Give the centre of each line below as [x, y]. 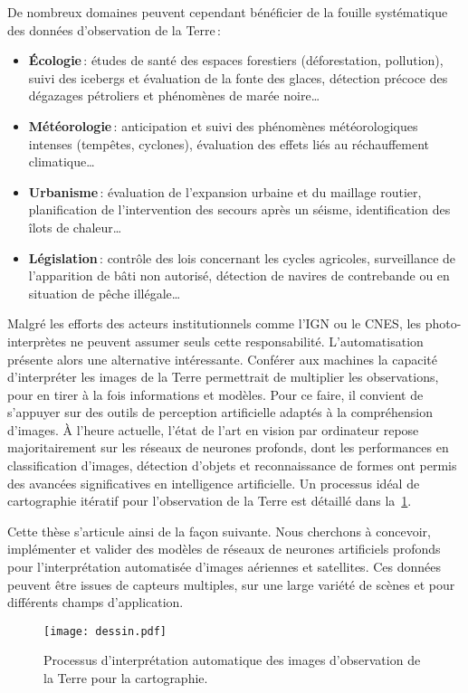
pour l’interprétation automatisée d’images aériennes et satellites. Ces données [224, 567]
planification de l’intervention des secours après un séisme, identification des [239, 209]
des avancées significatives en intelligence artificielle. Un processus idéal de [214, 483]
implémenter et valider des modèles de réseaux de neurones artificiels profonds [224, 549]
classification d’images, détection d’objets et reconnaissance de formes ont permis [232, 465]
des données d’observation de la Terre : [115, 29]
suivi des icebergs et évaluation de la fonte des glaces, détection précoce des [238, 77]
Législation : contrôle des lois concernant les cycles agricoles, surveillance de [242, 257]
